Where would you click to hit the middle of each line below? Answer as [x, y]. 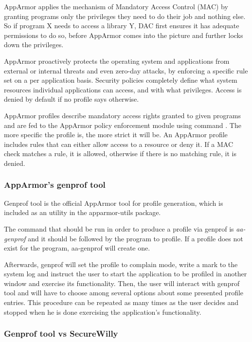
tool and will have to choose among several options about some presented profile [124, 293]
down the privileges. [34, 45]
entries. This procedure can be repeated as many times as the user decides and [121, 302]
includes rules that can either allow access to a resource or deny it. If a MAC [119, 144]
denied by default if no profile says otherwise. [72, 99]
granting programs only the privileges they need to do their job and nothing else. [125, 16]
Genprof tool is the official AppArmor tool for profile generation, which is [114, 203]
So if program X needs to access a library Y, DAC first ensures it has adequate [122, 26]
